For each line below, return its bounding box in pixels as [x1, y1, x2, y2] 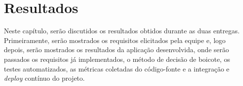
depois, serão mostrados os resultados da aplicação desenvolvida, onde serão [4, 44, 229, 55]
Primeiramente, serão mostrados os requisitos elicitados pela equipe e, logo [4, 35, 226, 45]
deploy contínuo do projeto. [4, 73, 85, 83]
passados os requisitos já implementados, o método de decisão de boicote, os [4, 54, 230, 64]
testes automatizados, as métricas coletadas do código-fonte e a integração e [4, 63, 229, 73]
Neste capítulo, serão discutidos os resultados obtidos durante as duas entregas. [4, 26, 240, 36]
